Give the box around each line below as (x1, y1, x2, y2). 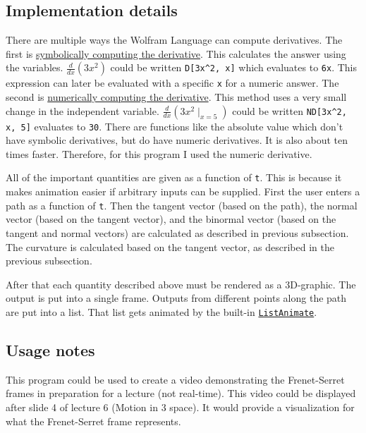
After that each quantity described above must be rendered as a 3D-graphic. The (6, 276, 356, 291)
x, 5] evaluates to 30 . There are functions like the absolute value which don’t (6, 118, 343, 133)
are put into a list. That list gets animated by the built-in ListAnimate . (6, 304, 317, 319)
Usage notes (6, 339, 95, 360)
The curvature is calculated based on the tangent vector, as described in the (6, 239, 334, 254)
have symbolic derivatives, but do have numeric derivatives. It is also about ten (6, 133, 348, 147)
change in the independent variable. (6, 103, 159, 118)
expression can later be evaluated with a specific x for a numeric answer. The (6, 75, 339, 90)
